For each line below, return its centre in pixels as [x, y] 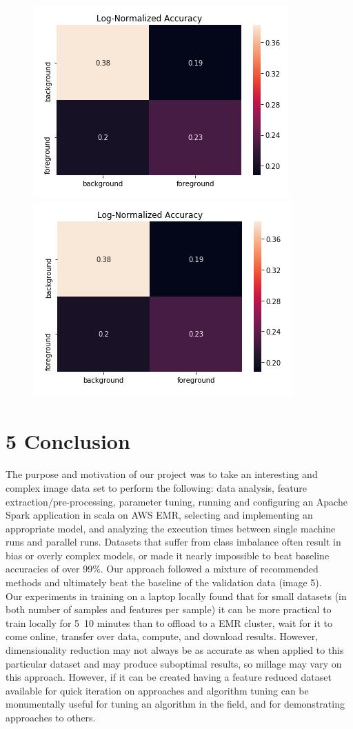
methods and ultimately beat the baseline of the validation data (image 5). [164, 582]
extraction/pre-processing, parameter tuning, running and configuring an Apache [176, 501]
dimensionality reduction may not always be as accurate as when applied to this [175, 650]
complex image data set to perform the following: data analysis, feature [157, 487]
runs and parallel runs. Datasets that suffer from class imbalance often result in [173, 542]
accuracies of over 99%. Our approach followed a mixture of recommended [162, 569]
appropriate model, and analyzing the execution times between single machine [171, 528]
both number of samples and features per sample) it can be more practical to [169, 609]
